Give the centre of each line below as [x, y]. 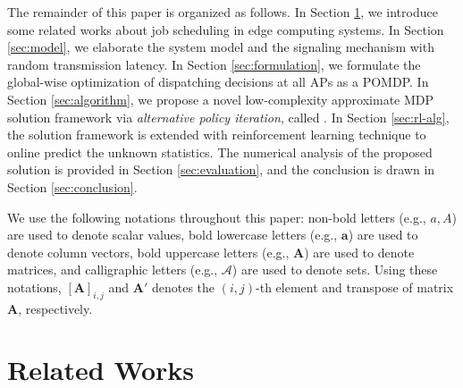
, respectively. [55, 308]
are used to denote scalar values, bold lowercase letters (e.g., [173, 235]
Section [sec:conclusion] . [72, 186]
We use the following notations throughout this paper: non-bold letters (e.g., [217, 217]
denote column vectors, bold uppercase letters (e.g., [148, 252]
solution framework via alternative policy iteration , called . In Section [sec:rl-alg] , [228, 117]
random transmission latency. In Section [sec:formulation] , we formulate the [214, 64]
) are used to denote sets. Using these [335, 270]
